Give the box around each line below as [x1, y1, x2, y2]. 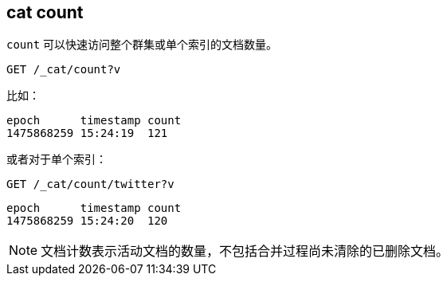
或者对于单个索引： [6, 152, 107, 166]
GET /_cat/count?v [6, 63, 121, 76]
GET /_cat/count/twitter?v [6, 178, 174, 191]
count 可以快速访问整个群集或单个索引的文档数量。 [6, 37, 278, 52]
